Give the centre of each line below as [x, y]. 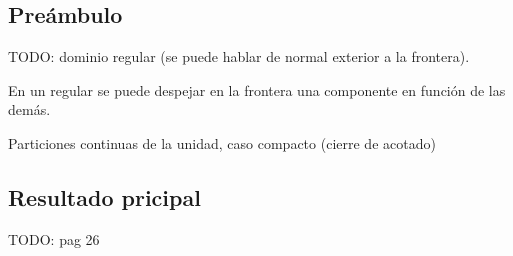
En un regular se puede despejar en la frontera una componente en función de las [257, 89]
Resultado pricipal [104, 196]
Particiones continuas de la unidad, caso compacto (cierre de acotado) [222, 142]
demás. [29, 109]
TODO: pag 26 [54, 238]
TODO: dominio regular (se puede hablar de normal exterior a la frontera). [239, 56]
